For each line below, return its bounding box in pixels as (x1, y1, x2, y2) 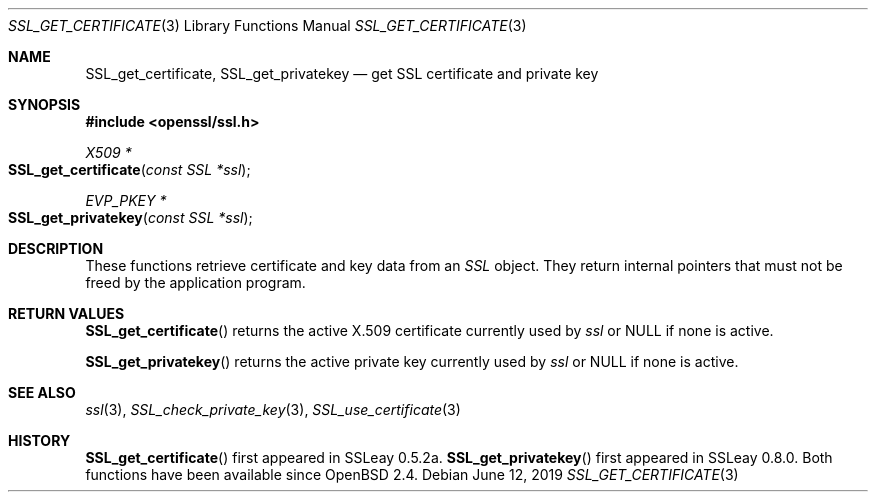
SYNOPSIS (8, 96, 81, 113)
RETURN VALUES (8, 305, 125, 322)
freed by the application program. (85, 274, 306, 291)
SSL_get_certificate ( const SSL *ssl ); (8, 161, 251, 178)
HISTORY (8, 432, 71, 449)
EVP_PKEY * (85, 192, 167, 209)
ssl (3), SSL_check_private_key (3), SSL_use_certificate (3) (85, 401, 461, 418)
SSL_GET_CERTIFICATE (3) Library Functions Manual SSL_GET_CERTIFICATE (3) (8, 17, 527, 34)
